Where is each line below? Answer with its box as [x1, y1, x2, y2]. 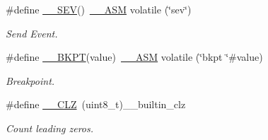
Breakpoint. [6, 73, 55, 88]
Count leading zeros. [6, 120, 93, 135]
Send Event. [6, 25, 58, 40]
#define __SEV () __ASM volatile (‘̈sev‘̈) [6, 2, 192, 16]
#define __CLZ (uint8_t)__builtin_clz [6, 97, 186, 112]
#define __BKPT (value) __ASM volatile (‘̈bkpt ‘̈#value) [6, 49, 263, 64]
